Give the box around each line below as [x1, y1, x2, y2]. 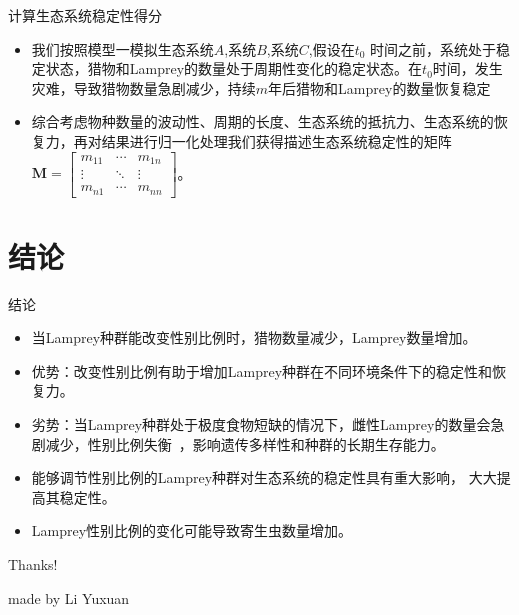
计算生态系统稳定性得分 [8, 5, 162, 25]
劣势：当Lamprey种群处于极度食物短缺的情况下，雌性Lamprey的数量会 [31, 414, 491, 435]
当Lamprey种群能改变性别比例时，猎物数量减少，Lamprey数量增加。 [31, 327, 477, 348]
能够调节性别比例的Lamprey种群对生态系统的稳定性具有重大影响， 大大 [31, 467, 497, 488]
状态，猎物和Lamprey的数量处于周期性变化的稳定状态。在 [45, 58, 423, 79]
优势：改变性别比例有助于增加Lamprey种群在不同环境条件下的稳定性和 [31, 360, 493, 381]
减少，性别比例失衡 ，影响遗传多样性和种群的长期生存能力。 [45, 433, 445, 454]
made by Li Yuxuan [8, 587, 130, 608]
